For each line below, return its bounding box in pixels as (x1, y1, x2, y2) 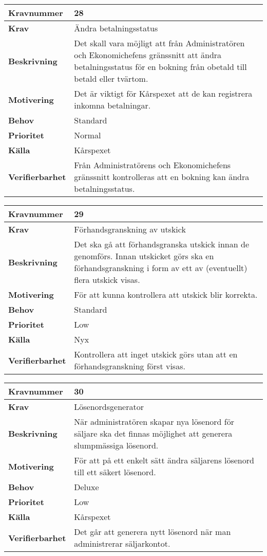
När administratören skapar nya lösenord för (74, 416, 234, 427)
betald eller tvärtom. (74, 73, 148, 84)
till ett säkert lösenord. (74, 466, 156, 478)
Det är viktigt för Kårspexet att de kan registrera (74, 87, 253, 99)
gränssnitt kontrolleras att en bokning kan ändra (74, 171, 250, 183)
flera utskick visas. (74, 274, 140, 285)
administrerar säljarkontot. (74, 537, 170, 549)
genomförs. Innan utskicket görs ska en (74, 250, 214, 262)
